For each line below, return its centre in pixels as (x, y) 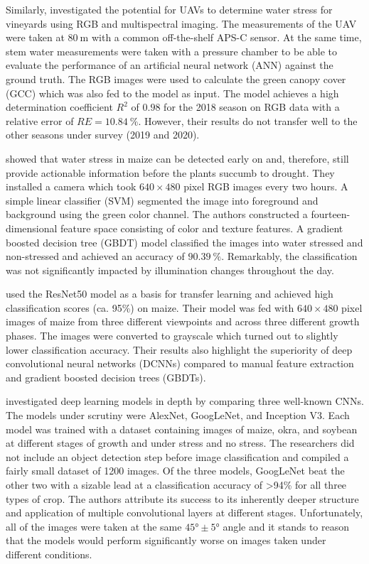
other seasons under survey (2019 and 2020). (103, 135)
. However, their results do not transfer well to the (248, 120)
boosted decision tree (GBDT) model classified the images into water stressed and (184, 242)
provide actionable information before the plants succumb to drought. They (170, 172)
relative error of (40, 120)
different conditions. (49, 554)
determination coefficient (59, 107)
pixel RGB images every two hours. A (266, 186)
